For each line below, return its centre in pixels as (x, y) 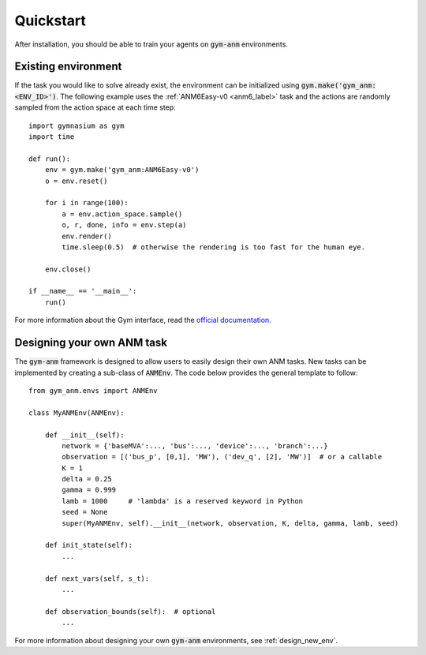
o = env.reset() (76, 181)
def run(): (50, 159)
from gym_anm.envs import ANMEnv (93, 390)
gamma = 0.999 (89, 490)
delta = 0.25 (87, 479)
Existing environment (68, 67)
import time (52, 137)
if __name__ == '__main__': (83, 291)
